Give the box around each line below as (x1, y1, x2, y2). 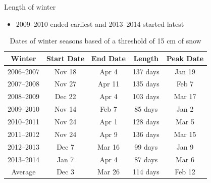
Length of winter (4, 2, 56, 12)
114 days (132, 166, 160, 177)
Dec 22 (55, 91, 76, 102)
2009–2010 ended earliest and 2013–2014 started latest (16, 18, 184, 29)
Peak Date (166, 53, 204, 63)
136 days (132, 128, 160, 139)
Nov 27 (54, 78, 77, 89)
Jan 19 (175, 66, 195, 76)
